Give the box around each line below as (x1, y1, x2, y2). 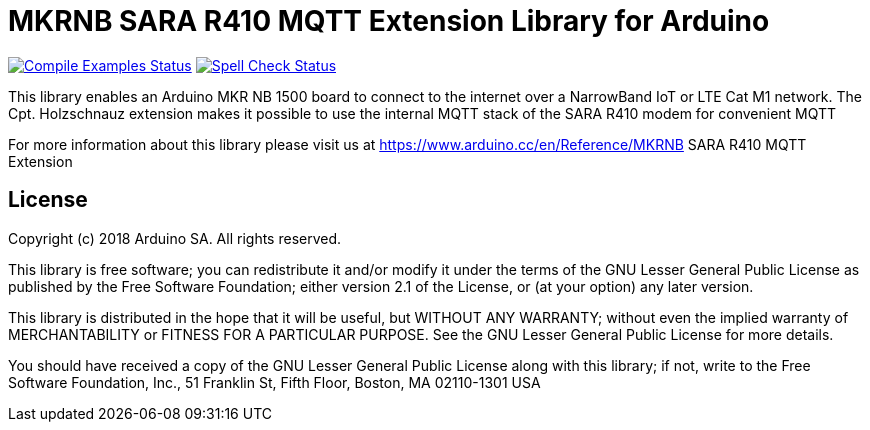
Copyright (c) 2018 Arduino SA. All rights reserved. (8, 229, 342, 247)
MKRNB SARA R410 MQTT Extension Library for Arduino (8, 4, 770, 38)
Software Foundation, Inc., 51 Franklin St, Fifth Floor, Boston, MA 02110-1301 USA (8, 373, 541, 391)
